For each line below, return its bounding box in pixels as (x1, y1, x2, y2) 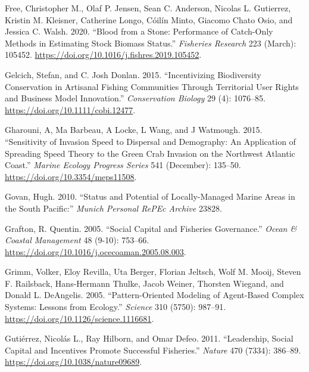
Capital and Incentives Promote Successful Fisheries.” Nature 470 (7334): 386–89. (5, 343, 301, 356)
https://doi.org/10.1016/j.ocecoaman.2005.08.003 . (5, 245, 186, 258)
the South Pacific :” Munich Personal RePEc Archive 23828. (5, 201, 222, 214)
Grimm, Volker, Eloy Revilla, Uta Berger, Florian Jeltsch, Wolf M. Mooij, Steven (5, 265, 301, 278)
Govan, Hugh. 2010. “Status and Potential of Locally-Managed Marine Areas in (5, 190, 295, 203)
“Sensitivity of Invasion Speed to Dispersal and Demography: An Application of (5, 135, 296, 147)
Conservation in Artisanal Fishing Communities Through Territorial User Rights (5, 80, 299, 92)
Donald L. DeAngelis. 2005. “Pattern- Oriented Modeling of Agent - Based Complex (5, 289, 304, 301)
